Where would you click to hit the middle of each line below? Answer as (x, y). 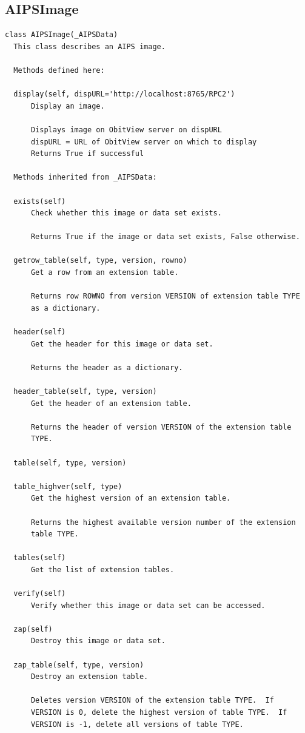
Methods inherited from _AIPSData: (85, 177)
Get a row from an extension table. (105, 273)
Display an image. (68, 106)
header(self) (40, 332)
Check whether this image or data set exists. (126, 213)
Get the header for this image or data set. (122, 344)
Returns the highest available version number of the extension (163, 522)
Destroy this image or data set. (98, 641)
